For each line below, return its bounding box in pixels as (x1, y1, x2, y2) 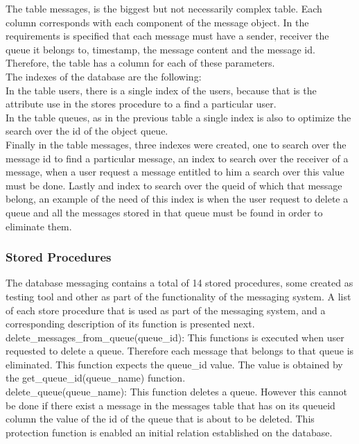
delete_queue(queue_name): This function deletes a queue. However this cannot (6, 384, 347, 399)
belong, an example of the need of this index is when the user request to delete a (6, 191, 349, 206)
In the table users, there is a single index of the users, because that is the (6, 83, 317, 97)
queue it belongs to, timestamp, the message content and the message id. (6, 42, 315, 56)
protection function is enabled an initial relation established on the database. (6, 425, 333, 439)
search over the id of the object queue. (6, 123, 168, 138)
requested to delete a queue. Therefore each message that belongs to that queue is (6, 343, 354, 358)
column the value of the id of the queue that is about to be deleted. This (6, 411, 315, 426)
